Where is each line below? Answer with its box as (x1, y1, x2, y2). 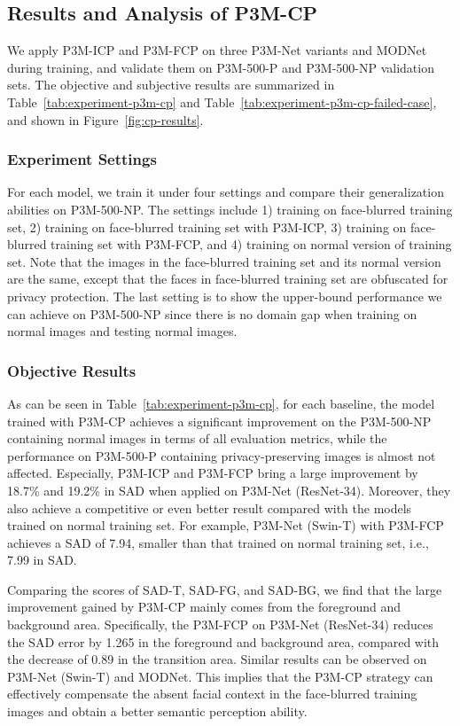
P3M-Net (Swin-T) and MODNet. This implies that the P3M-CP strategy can (7, 667, 433, 685)
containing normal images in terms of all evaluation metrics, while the (7, 429, 387, 448)
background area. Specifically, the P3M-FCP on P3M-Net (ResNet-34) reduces (7, 615, 433, 634)
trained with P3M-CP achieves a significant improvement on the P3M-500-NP (7, 411, 432, 430)
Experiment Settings (7, 148, 157, 170)
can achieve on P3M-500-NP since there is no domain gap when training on (7, 304, 417, 323)
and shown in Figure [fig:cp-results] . (7, 110, 204, 129)
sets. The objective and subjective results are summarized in (7, 75, 335, 94)
